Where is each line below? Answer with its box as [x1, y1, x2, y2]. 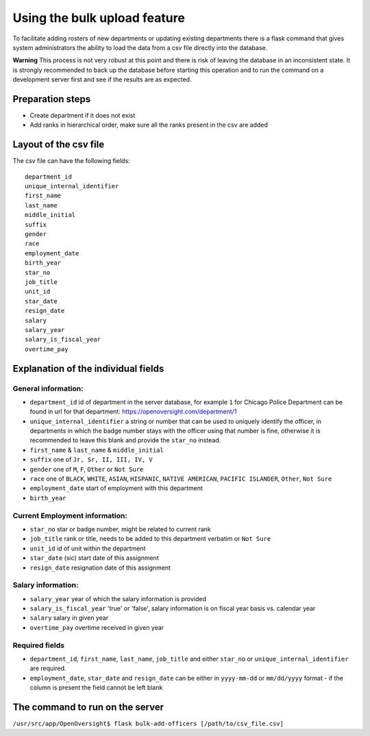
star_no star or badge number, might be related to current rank [29, 524, 212, 533]
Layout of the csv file [12, 139, 105, 151]
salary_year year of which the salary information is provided [29, 594, 207, 602]
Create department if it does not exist [29, 112, 136, 120]
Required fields [12, 640, 65, 650]
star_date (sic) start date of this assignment [29, 554, 159, 562]
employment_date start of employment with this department [29, 484, 203, 492]
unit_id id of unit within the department [29, 544, 146, 553]
